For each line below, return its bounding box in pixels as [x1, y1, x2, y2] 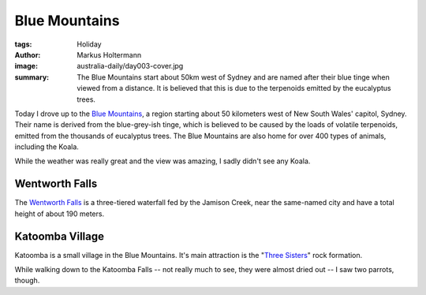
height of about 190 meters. [14, 209, 105, 218]
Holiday [77, 39, 102, 49]
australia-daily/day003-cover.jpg [77, 62, 184, 71]
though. [14, 276, 40, 286]
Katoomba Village [14, 230, 105, 243]
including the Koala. [14, 142, 79, 151]
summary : [14, 72, 50, 82]
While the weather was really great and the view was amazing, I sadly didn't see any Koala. [14, 156, 311, 166]
